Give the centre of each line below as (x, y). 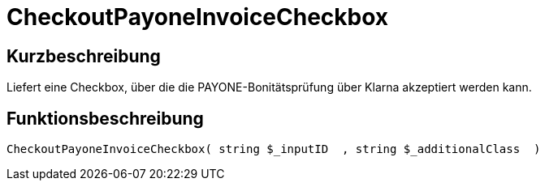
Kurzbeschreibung (84, 56)
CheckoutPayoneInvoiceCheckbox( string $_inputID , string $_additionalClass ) (274, 149)
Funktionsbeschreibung (105, 118)
